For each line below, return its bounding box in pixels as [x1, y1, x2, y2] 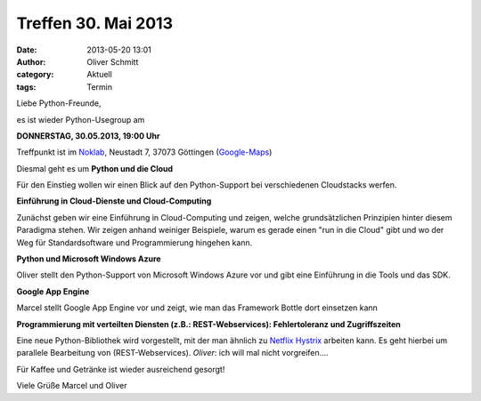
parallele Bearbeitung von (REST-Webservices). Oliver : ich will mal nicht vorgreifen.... [16, 348, 329, 358]
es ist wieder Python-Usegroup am [16, 114, 145, 124]
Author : [16, 56, 46, 67]
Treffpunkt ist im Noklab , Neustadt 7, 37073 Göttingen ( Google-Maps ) [16, 147, 273, 157]
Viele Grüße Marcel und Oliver [16, 381, 128, 391]
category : [16, 69, 54, 80]
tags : [16, 81, 37, 92]
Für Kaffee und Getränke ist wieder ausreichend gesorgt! [16, 364, 225, 374]
